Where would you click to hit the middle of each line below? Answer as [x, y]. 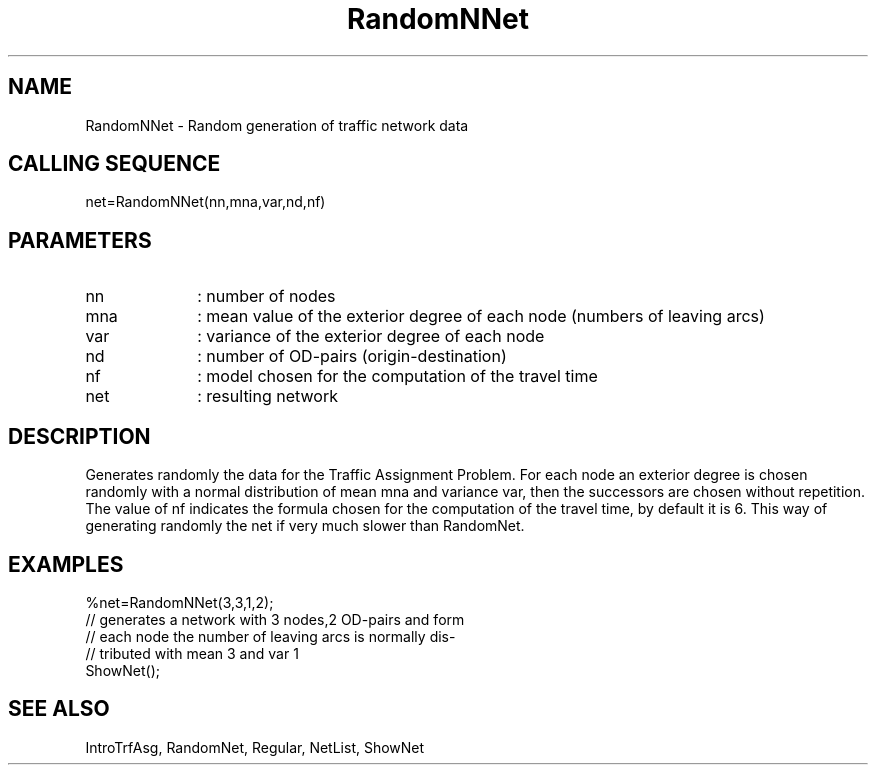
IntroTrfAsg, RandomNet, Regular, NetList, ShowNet [255, 747]
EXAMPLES [66, 564]
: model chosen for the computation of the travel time [397, 376]
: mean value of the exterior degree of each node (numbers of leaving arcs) [481, 316]
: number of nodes [266, 296]
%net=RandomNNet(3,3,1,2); [179, 602]
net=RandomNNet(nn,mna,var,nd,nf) [205, 202]
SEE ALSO [59, 709]
